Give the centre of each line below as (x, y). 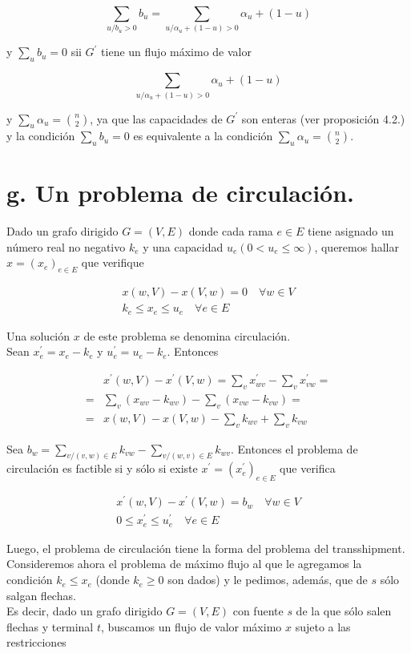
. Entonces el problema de (294, 448)
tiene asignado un (351, 231)
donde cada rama (231, 231)
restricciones (36, 642)
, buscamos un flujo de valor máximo (191, 626)
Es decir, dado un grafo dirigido (85, 611)
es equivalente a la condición (203, 136)
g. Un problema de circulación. (181, 193)
